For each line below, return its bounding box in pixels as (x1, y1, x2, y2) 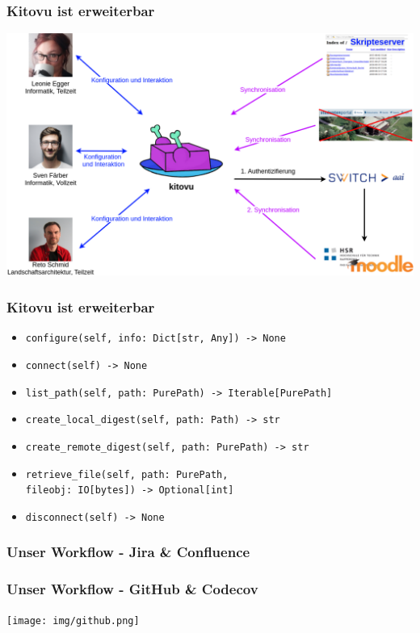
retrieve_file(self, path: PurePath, (25, 468, 229, 480)
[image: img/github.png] (6, 614, 140, 627)
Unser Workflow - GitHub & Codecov (6, 579, 258, 599)
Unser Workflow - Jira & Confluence (6, 542, 250, 562)
